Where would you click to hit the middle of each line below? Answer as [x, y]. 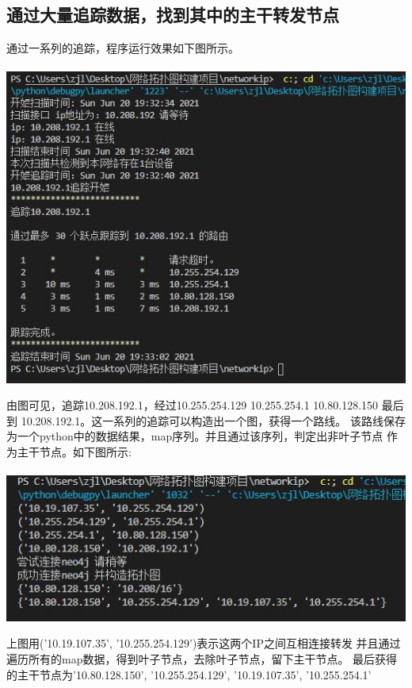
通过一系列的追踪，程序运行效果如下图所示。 [123, 48]
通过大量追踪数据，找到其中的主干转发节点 [173, 15]
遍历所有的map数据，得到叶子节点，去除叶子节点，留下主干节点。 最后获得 [202, 658]
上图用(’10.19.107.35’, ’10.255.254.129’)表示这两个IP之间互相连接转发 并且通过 [204, 643]
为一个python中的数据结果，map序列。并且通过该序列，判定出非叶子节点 [195, 436]
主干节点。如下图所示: [74, 452]
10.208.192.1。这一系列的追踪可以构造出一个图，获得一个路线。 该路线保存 [213, 420]
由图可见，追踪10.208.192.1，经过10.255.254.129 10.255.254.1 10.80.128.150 [193, 405]
